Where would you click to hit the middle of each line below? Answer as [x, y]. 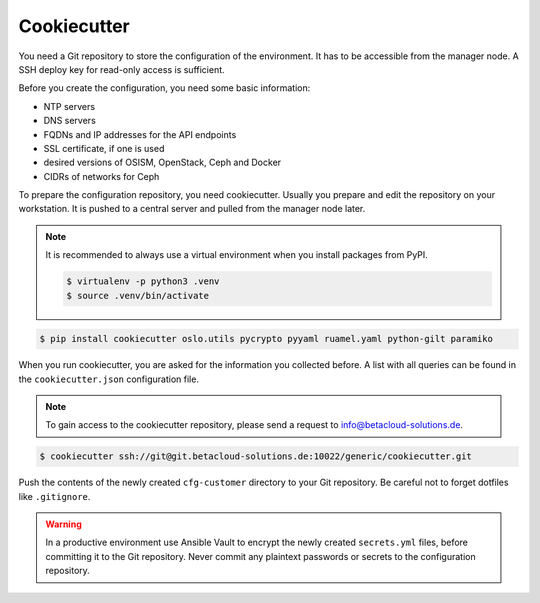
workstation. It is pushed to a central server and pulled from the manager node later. [192, 209]
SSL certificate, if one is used [104, 148]
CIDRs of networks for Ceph [101, 176]
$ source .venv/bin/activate [138, 295]
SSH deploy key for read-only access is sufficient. [121, 69]
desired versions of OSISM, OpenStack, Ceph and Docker [162, 162]
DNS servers [70, 121]
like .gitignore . [54, 496]
